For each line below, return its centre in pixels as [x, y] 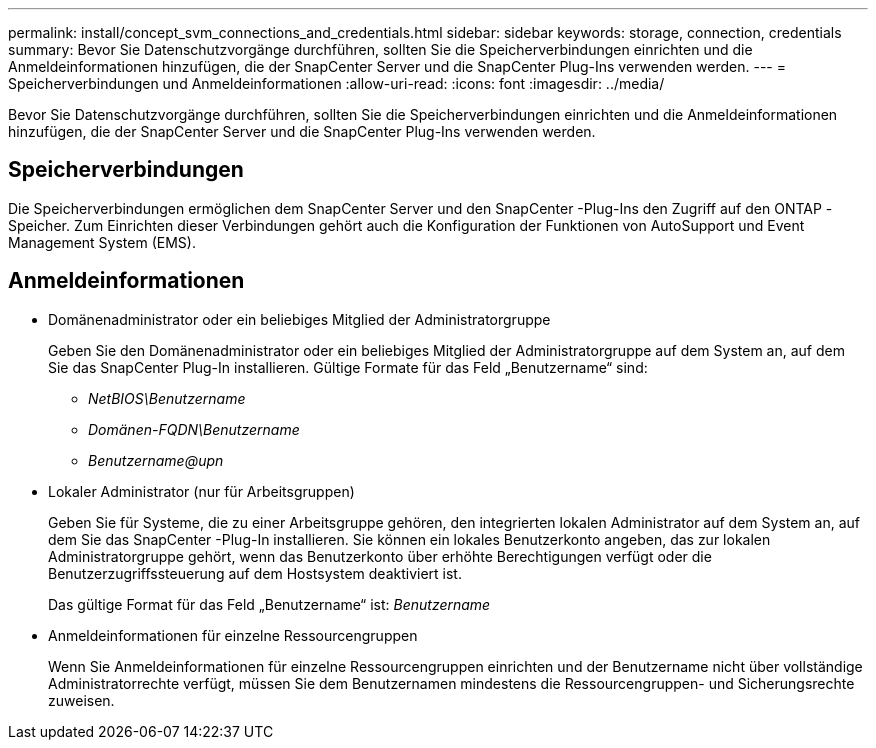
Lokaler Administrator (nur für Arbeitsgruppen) [201, 491]
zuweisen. [81, 700]
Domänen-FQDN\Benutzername [194, 429]
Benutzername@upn [156, 460]
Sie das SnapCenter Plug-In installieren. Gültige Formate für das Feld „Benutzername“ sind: [348, 367]
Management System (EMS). [102, 242]
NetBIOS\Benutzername [167, 398]
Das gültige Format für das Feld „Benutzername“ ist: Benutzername [269, 604]
